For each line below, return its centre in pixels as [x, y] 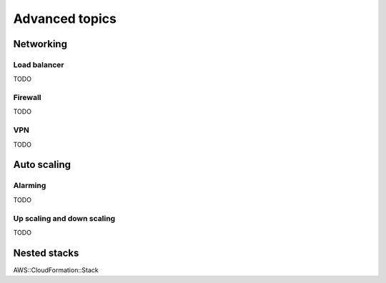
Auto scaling [42, 165]
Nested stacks [46, 253]
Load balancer [39, 64]
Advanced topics [65, 19]
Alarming [30, 186]
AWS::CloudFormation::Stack [56, 270]
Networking [40, 44]
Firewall [28, 98]
